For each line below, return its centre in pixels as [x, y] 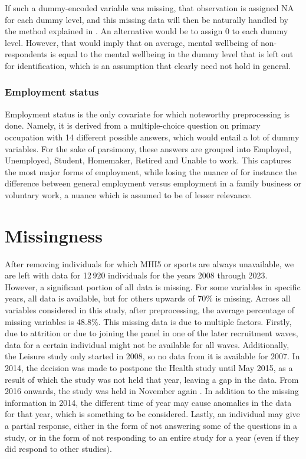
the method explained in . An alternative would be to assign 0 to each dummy [147, 31]
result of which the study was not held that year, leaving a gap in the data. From [152, 379]
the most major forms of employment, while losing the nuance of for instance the [151, 171]
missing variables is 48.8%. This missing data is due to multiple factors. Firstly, [148, 321]
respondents [26, 54]
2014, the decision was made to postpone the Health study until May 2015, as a [149, 368]
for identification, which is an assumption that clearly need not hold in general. [148, 65]
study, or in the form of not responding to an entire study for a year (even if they [152, 437]
